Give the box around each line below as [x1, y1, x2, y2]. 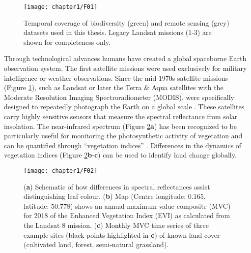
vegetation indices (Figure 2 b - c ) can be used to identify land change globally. [4, 150, 237, 160]
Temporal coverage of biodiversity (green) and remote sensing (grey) [24, 17, 229, 28]
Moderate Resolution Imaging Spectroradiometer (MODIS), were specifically [4, 92, 234, 102]
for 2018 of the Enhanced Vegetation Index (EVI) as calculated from [24, 210, 230, 221]
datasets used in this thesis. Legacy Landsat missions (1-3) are [24, 27, 212, 37]
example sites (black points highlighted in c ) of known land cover [24, 229, 220, 240]
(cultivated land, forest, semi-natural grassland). [24, 239, 169, 250]
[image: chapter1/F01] [24, 3, 98, 10]
